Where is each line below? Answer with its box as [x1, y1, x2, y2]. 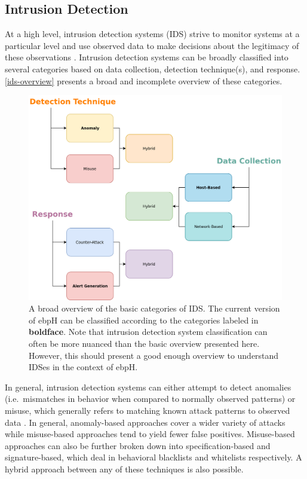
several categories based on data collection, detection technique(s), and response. [5, 62, 300, 75]
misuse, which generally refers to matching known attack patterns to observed [5, 404, 290, 416]
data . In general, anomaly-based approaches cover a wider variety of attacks [5, 416, 285, 428]
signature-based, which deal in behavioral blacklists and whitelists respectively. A [5, 451, 302, 463]
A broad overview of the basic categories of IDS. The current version [29, 302, 280, 315]
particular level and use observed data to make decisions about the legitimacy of [5, 39, 299, 51]
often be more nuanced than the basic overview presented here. [29, 337, 260, 349]
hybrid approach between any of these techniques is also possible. [5, 462, 244, 475]
